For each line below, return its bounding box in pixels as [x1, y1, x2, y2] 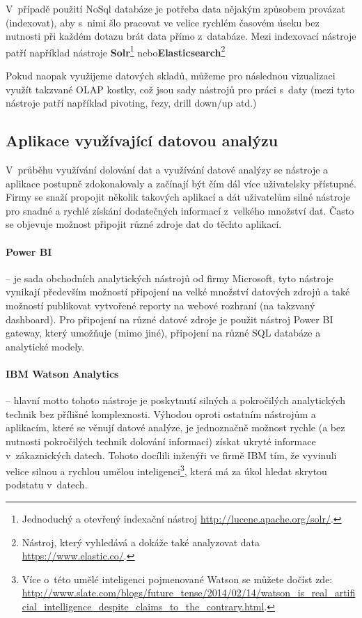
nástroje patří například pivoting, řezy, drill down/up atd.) [6, 95, 257, 110]
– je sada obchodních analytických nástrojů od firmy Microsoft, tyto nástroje [6, 270, 333, 285]
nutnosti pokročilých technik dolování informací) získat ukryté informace [6, 433, 316, 448]
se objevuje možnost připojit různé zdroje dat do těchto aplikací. [6, 217, 282, 231]
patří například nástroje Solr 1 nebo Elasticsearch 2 [6, 43, 226, 59]
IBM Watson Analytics [6, 366, 119, 380]
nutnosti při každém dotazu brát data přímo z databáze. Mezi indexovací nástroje [6, 29, 356, 43]
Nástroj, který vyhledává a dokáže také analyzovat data [22, 534, 260, 549]
